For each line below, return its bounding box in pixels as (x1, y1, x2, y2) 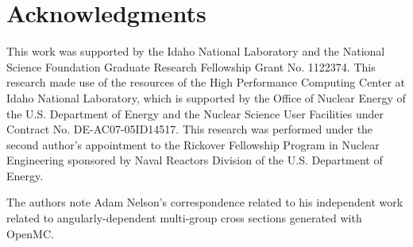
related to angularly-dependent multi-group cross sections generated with (6, 210, 362, 226)
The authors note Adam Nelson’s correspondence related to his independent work (6, 194, 403, 210)
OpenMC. (6, 225, 54, 241)
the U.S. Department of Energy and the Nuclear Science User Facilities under (6, 105, 384, 122)
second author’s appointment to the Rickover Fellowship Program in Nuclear (6, 136, 380, 152)
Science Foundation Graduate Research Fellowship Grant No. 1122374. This (6, 58, 376, 75)
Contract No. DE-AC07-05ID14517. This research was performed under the (6, 121, 373, 137)
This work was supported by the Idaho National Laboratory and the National (6, 43, 385, 60)
